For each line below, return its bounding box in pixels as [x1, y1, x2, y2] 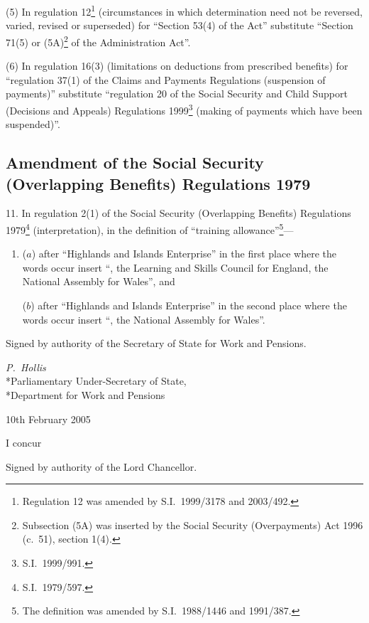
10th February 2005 [6, 411, 91, 426]
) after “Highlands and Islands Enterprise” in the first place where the [31, 246, 336, 261]
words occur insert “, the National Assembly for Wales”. [22, 311, 265, 326]
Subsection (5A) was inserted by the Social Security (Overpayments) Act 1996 [22, 517, 363, 532]
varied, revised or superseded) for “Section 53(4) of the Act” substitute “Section [6, 18, 353, 33]
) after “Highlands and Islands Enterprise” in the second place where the [31, 297, 347, 312]
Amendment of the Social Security [6, 151, 264, 174]
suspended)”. [6, 117, 60, 132]
